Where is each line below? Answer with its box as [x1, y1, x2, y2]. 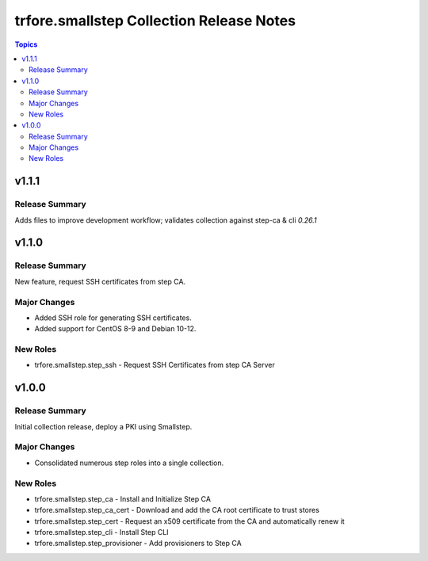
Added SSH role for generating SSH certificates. [34, 313, 192, 322]
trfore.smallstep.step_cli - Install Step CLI [34, 528, 170, 537]
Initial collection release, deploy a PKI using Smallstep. [14, 422, 193, 431]
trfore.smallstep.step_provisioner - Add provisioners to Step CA [34, 539, 242, 548]
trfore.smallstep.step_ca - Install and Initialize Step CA [34, 494, 212, 503]
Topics [14, 40, 38, 49]
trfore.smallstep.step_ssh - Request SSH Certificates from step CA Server [34, 361, 275, 370]
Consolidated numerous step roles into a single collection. [34, 458, 224, 467]
